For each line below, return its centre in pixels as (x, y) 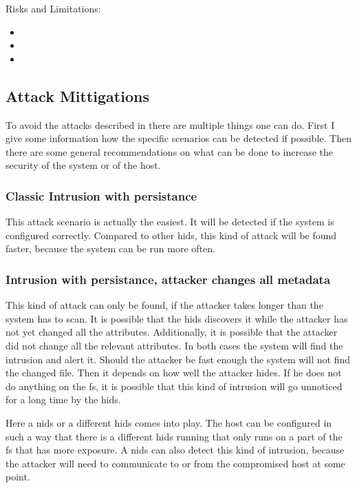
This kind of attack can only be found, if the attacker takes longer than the (164, 305)
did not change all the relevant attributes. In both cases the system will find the (174, 345)
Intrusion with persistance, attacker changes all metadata (168, 279)
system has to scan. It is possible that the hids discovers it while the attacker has (177, 318)
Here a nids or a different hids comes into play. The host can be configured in (169, 422)
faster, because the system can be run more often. (110, 248)
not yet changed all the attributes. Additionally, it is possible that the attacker (172, 332)
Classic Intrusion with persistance (101, 195)
